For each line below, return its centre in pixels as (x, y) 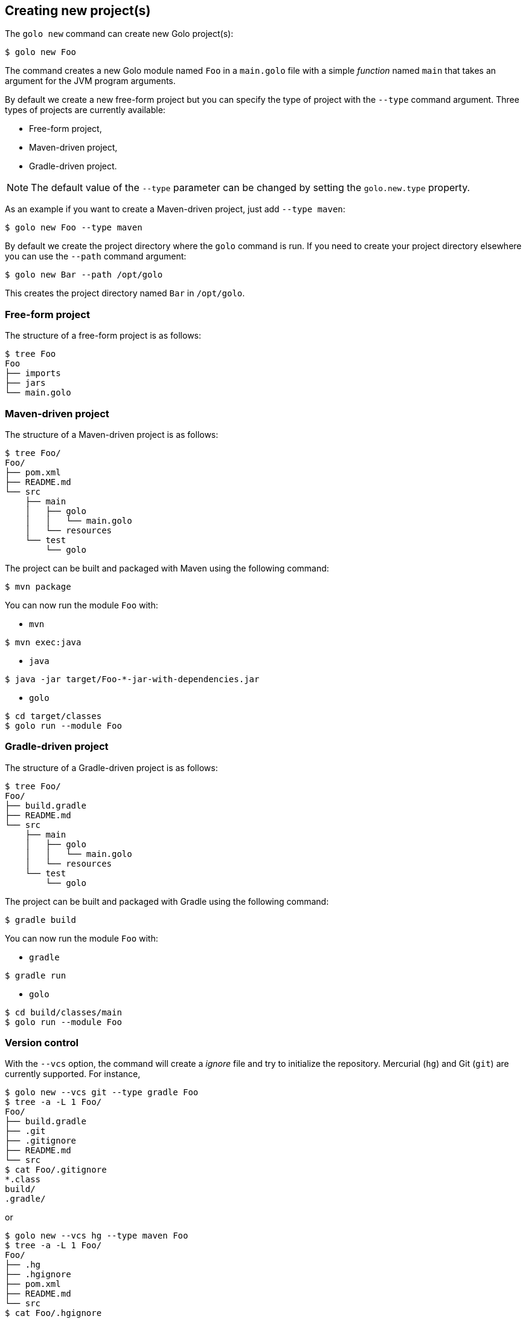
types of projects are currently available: (85, 110)
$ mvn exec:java (43, 642)
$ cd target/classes (53, 716)
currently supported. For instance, (73, 1074)
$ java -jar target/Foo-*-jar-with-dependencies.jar (132, 679)
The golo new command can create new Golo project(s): (119, 34)
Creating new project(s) (78, 11)
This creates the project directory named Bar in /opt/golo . (125, 293)
